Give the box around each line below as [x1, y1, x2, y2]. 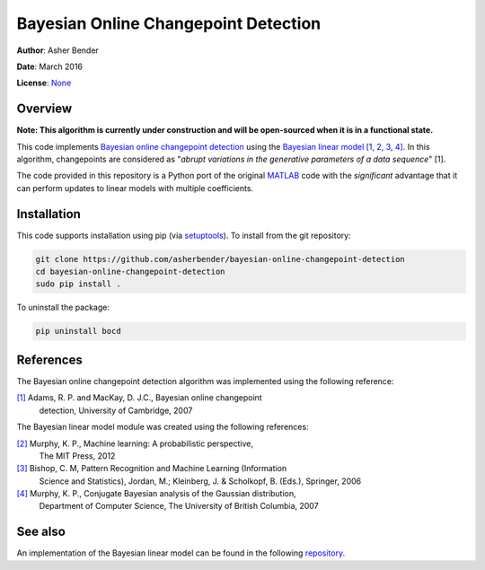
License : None [16, 77, 72, 89]
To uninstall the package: [16, 302, 110, 313]
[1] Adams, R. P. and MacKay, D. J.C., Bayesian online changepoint [16, 392, 262, 403]
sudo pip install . [35, 279, 121, 289]
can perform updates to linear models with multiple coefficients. [16, 182, 254, 193]
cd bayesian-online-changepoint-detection [35, 267, 225, 277]
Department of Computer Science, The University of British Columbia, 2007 [39, 501, 319, 512]
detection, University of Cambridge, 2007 [39, 405, 193, 416]
